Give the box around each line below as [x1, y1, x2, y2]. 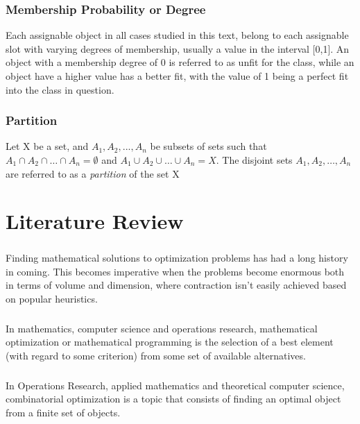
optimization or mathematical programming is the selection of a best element [6, 334, 334, 349]
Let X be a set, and [6, 139, 89, 153]
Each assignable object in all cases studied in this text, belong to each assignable [6, 28, 349, 42]
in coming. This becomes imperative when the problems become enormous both [6, 264, 345, 278]
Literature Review [6, 207, 184, 235]
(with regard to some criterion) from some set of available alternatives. [6, 348, 306, 362]
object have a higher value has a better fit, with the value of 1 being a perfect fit [6, 69, 349, 83]
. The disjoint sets [216, 153, 293, 167]
